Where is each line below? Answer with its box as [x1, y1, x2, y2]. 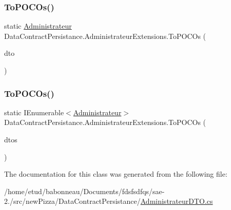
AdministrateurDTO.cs [140, 196, 213, 206]
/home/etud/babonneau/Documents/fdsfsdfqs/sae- [4, 185, 165, 196]
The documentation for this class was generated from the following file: [4, 169, 227, 179]
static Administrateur [4, 20, 72, 31]
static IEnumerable [4, 107, 64, 117]
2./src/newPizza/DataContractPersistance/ [4, 196, 141, 206]
